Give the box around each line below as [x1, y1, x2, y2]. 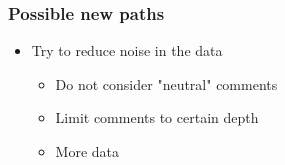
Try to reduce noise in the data [31, 40, 223, 61]
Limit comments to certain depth [55, 107, 259, 128]
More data [55, 141, 120, 161]
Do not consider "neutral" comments [55, 73, 278, 94]
